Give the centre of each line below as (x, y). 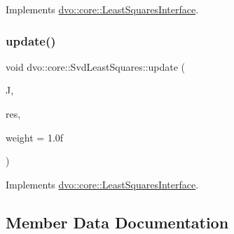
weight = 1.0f (35, 137)
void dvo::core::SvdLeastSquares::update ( (95, 66)
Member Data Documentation (117, 222)
